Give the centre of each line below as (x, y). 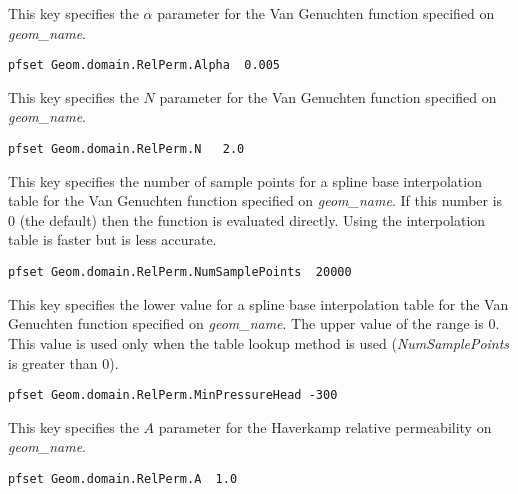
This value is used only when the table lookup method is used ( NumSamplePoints (259, 342)
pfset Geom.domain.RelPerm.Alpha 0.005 (144, 65)
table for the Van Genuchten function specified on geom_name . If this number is (255, 200)
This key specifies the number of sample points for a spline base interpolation (245, 180)
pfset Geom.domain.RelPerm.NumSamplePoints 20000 (180, 272)
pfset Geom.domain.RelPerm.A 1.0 (123, 478)
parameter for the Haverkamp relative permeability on (325, 426)
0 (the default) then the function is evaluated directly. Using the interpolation (247, 219)
